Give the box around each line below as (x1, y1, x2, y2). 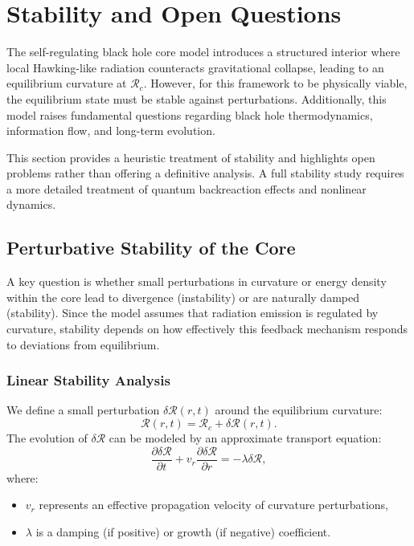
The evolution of (6, 430, 88, 446)
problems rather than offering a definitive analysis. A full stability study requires (6, 165, 404, 181)
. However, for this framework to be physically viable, (143, 75, 408, 92)
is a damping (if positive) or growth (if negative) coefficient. (35, 523, 331, 540)
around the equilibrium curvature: (215, 401, 383, 418)
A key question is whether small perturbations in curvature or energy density (6, 273, 387, 290)
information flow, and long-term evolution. (6, 122, 215, 139)
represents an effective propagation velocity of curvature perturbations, (39, 496, 388, 513)
